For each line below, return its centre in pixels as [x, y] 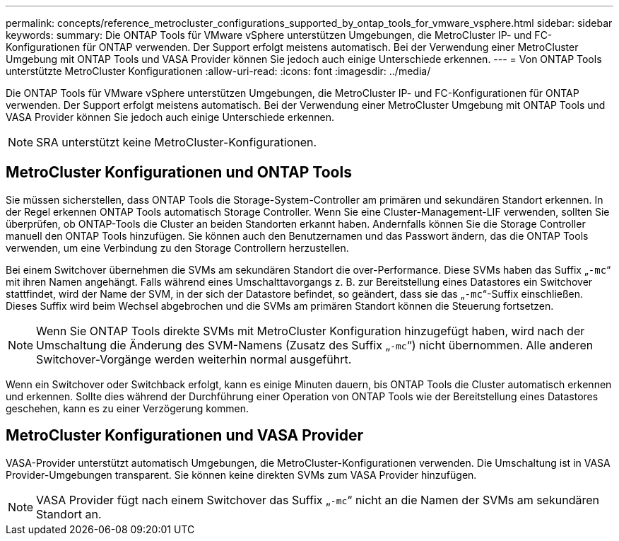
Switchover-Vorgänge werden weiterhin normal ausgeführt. [194, 359]
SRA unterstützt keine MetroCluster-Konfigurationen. [177, 142]
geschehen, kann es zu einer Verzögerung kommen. [128, 408]
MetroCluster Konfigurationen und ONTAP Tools [179, 173]
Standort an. [69, 514]
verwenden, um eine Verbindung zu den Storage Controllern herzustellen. [177, 248]
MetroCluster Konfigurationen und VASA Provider [184, 436]
